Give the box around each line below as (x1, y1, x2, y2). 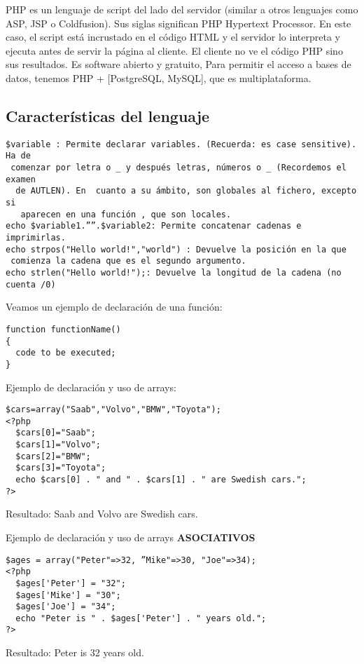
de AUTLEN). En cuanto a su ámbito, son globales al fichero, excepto (15, 186, 357, 196)
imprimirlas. (6, 233, 66, 243)
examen (6, 174, 36, 184)
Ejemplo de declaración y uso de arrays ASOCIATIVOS (6, 529, 255, 544)
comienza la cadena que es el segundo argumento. (10, 256, 246, 266)
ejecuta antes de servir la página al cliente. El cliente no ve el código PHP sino (6, 43, 343, 57)
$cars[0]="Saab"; (15, 428, 96, 438)
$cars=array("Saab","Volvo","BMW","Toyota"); (6, 405, 221, 415)
